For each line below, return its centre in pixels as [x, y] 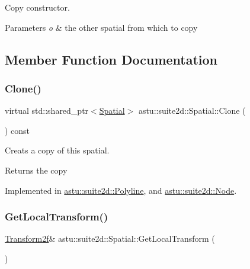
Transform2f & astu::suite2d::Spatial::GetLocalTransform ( [110, 238]
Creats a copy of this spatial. [57, 150]
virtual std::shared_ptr [47, 111]
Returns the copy [36, 170]
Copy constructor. [37, 7]
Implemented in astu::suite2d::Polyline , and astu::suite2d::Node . [121, 190]
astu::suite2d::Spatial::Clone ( [192, 111]
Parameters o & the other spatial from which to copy [101, 27]
